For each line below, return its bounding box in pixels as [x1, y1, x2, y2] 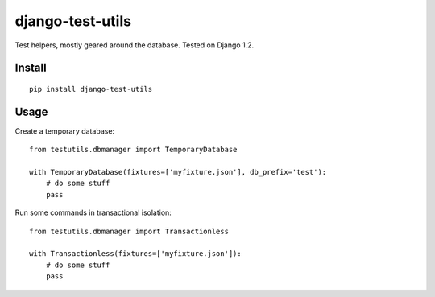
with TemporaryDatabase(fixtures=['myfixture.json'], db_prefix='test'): [29, 167, 327, 177]
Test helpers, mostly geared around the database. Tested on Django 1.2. [14, 40, 254, 50]
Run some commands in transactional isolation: [14, 208, 172, 217]
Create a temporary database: [14, 126, 115, 136]
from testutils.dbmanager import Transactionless [29, 226, 230, 236]
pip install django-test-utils [29, 85, 153, 93]
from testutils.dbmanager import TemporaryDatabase [29, 145, 238, 155]
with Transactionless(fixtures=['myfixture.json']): [29, 250, 242, 258]
